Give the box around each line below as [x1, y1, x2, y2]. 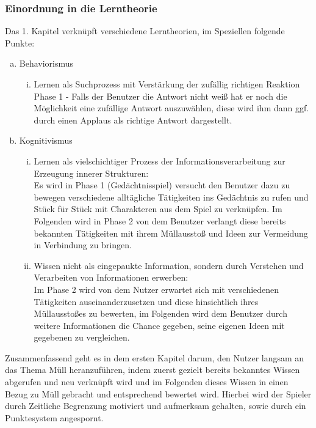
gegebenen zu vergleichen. [34, 331, 130, 344]
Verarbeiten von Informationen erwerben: [34, 271, 189, 284]
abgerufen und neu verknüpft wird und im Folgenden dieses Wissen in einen [5, 375, 289, 388]
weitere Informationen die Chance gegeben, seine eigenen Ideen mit [34, 319, 285, 331]
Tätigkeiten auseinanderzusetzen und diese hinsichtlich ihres [34, 295, 259, 308]
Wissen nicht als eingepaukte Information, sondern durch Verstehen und [34, 259, 304, 271]
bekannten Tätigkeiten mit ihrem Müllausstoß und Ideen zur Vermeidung [34, 226, 308, 239]
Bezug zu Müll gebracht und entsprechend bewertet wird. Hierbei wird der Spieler [5, 387, 312, 400]
